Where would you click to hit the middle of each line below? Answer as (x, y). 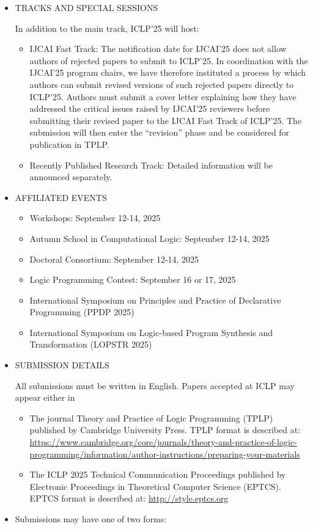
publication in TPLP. (69, 144)
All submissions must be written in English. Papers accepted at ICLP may (155, 385)
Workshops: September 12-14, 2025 (95, 218)
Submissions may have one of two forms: (91, 519)
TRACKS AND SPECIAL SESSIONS (87, 7)
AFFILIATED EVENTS (61, 197)
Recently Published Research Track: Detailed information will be (151, 165)
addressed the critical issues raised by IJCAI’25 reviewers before (150, 108)
